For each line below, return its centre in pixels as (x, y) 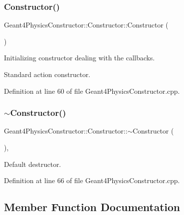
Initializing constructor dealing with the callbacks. (79, 58)
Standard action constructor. (47, 74)
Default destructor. (33, 164)
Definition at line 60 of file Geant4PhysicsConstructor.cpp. (92, 91)
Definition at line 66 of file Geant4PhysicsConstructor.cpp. (92, 180)
